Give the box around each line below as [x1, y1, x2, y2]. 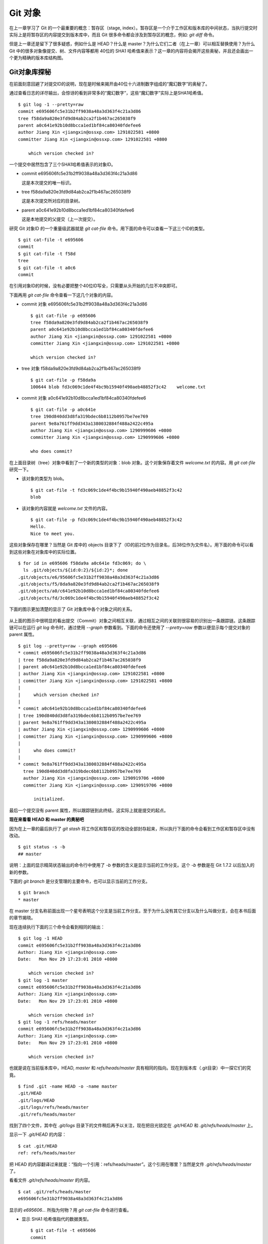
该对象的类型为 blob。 [21, 476, 67, 482]
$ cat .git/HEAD [18, 1143, 58, 1149]
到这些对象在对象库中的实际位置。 [9, 549, 79, 555]
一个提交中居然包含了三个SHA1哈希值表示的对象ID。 [9, 161, 116, 167]
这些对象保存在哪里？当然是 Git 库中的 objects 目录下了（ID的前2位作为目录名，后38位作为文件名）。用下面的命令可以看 [9, 542, 254, 548]
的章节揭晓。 [9, 915, 36, 921]
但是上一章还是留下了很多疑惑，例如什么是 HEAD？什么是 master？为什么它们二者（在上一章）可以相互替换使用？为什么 [9, 41, 255, 47]
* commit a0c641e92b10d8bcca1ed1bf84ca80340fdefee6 [18, 706, 146, 712]
